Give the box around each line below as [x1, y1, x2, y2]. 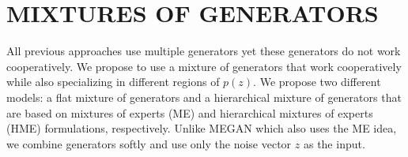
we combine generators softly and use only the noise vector [6, 135, 292, 151]
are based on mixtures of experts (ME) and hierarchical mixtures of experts [6, 104, 373, 121]
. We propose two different [253, 73, 381, 90]
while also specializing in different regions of [6, 73, 220, 90]
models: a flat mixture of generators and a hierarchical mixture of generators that [6, 88, 402, 105]
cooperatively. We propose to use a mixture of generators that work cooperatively [6, 58, 402, 74]
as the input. [303, 135, 365, 151]
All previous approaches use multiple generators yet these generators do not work [6, 43, 401, 59]
